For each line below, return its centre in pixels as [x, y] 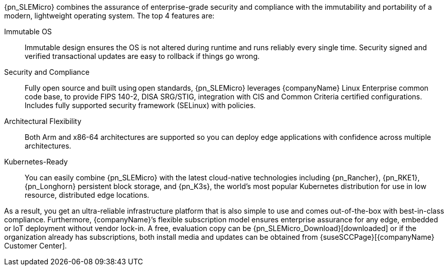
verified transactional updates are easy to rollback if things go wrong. [142, 56]
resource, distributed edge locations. [87, 195]
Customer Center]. [36, 246]
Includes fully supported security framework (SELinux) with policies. [140, 105]
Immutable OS [28, 32]
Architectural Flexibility [43, 121]
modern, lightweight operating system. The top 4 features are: [109, 16]
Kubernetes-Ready [36, 162]
